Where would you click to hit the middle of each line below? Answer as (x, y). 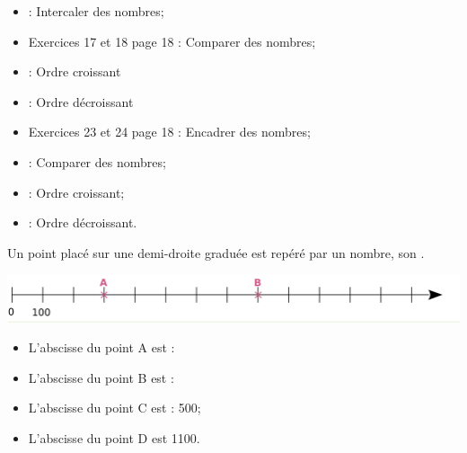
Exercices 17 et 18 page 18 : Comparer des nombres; (172, 41)
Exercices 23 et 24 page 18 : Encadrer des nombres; (169, 132)
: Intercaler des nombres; (96, 11)
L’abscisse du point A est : (101, 347)
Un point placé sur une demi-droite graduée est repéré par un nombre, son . (216, 252)
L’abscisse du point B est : (101, 377)
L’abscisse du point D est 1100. (114, 437)
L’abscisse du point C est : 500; (115, 408)
